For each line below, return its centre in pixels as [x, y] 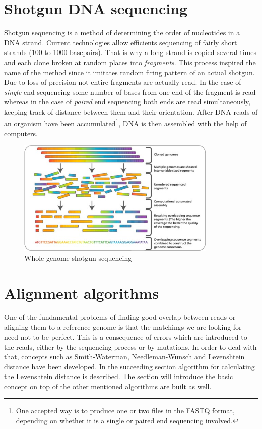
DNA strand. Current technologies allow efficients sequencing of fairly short [121, 42]
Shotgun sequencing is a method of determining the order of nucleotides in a [122, 33]
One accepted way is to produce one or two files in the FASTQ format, [125, 411]
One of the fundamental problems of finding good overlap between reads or [120, 317]
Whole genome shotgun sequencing [78, 258]
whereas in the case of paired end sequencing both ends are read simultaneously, [127, 102]
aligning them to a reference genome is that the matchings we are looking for [123, 327]
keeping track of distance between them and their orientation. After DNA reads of [131, 111]
